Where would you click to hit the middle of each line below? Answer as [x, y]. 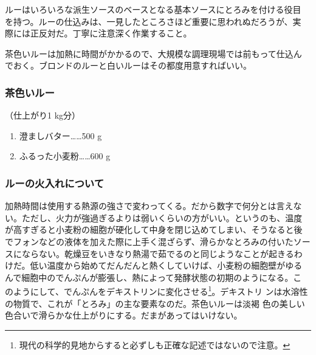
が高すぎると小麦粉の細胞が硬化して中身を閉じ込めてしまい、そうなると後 [154, 229]
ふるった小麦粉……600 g [65, 156]
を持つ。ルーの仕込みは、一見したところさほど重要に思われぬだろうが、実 [153, 21]
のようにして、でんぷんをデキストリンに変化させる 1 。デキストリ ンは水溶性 [156, 290]
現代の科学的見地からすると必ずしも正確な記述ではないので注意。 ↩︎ [155, 344]
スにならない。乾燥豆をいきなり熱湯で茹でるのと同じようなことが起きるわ [154, 253]
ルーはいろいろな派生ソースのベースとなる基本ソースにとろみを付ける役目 [153, 9]
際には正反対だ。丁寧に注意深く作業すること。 [98, 33]
